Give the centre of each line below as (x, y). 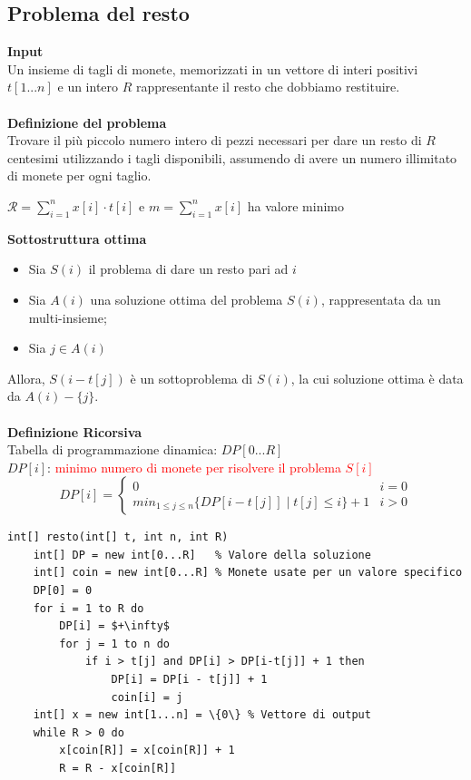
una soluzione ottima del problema (186, 299)
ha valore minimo (296, 205)
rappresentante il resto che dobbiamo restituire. (268, 87)
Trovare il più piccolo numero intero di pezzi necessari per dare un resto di (215, 140)
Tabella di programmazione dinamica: (113, 449)
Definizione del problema (87, 122)
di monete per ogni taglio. (79, 175)
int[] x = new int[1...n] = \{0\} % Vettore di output (202, 715)
